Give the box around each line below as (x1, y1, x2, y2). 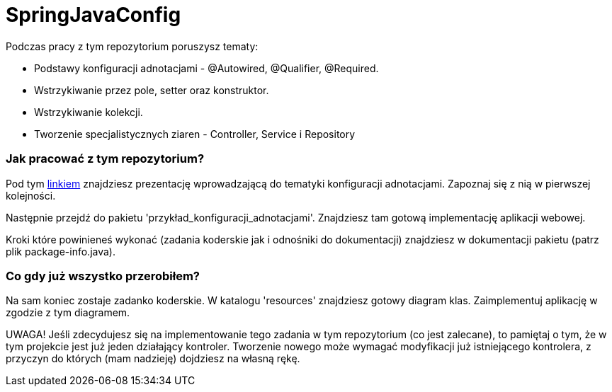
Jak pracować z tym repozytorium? (6, 151, 205, 166)
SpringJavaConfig (6, 3, 181, 27)
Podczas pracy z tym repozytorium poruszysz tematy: (6, 40, 259, 52)
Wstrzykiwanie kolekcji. (34, 105, 143, 118)
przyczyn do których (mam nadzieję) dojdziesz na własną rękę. (6, 352, 300, 365)
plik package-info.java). (6, 245, 115, 258)
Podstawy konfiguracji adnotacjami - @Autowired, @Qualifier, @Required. (34, 62, 379, 74)
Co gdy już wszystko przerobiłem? (6, 268, 200, 283)
